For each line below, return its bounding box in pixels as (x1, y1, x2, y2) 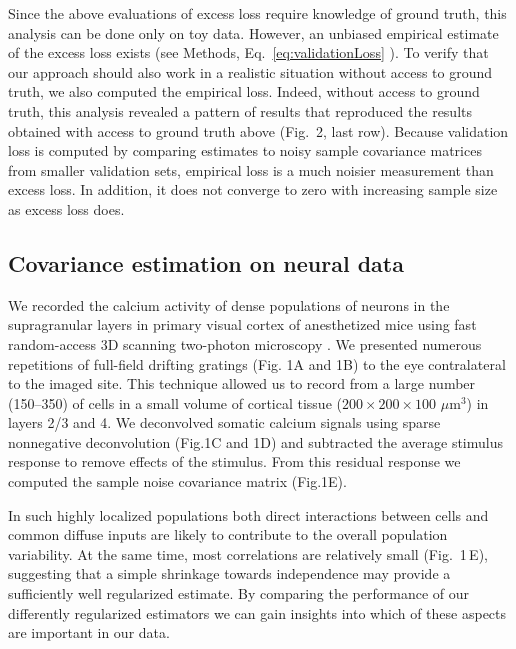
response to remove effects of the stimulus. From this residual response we (8, 451, 461, 472)
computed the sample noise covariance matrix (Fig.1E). (8, 471, 347, 492)
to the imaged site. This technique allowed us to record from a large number (8, 373, 476, 394)
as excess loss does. (8, 198, 125, 219)
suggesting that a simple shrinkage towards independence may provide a (8, 563, 451, 584)
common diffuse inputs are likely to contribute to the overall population (8, 524, 448, 545)
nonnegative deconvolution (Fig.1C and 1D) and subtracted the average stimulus (8, 431, 504, 452)
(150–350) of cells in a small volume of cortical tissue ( (8, 392, 342, 413)
